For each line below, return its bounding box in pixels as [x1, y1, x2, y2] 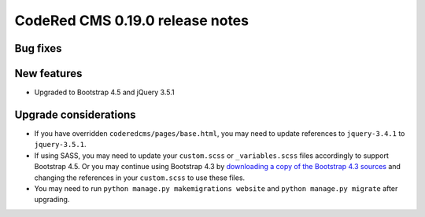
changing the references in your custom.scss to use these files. [34, 173, 246, 182]
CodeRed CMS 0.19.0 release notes [14, 12, 249, 29]
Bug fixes [14, 42, 62, 55]
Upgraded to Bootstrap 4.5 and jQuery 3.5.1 [34, 87, 175, 97]
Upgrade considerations [14, 108, 137, 121]
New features [14, 67, 83, 80]
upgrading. [34, 195, 70, 204]
